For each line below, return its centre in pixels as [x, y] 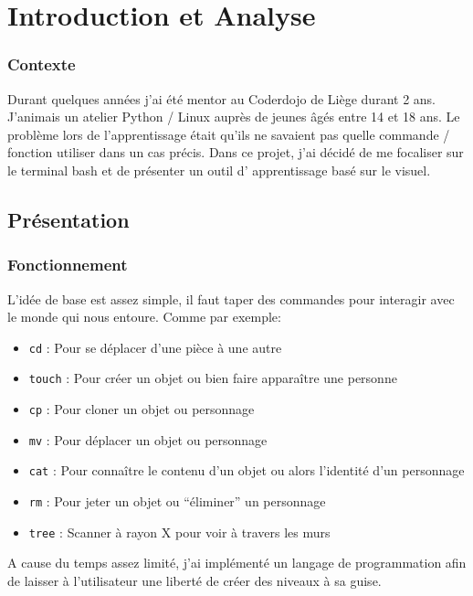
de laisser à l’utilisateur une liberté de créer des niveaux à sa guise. [194, 580]
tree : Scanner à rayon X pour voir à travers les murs [179, 532]
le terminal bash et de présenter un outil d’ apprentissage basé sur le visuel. [219, 170]
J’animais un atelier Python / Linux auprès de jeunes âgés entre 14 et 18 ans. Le [234, 117]
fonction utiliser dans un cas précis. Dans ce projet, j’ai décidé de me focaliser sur [236, 152]
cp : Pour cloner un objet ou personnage [142, 409]
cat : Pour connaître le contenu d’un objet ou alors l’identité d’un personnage [247, 470]
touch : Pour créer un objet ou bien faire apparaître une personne [213, 378]
